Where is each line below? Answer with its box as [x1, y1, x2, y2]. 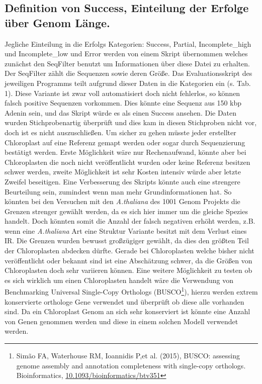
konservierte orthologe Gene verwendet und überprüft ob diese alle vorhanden [5, 296, 244, 307]
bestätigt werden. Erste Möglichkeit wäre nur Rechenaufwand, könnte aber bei [5, 147, 246, 157]
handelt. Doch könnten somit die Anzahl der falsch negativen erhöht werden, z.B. [5, 216, 255, 226]
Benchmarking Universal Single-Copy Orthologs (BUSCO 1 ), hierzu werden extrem [5, 285, 258, 297]
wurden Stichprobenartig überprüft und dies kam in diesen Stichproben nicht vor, [5, 117, 257, 128]
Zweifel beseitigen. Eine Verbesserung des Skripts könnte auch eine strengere [5, 176, 240, 186]
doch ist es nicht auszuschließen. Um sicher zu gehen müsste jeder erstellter [5, 127, 236, 137]
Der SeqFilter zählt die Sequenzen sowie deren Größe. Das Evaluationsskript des [5, 68, 252, 78]
